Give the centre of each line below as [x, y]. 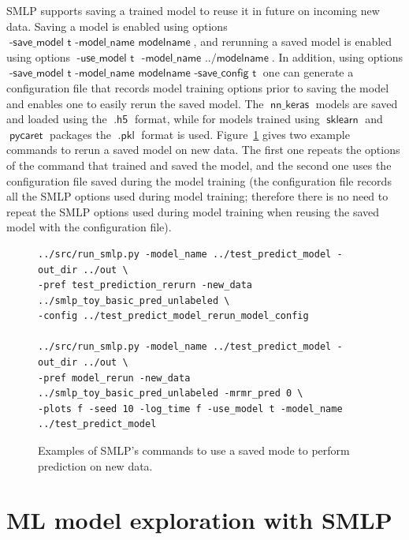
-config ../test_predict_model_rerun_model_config [173, 316]
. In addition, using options [337, 56]
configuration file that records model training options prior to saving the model [198, 87]
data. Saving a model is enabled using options [117, 26]
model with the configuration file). [89, 227]
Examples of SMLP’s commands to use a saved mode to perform [194, 450]
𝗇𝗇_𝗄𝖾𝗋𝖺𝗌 [290, 105]
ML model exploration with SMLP [199, 520]
